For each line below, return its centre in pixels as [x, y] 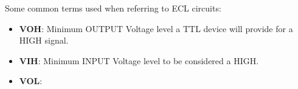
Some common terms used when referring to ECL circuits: [113, 8]
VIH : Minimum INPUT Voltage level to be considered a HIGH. [139, 60]
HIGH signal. [44, 40]
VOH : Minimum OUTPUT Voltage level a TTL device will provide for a [156, 28]
